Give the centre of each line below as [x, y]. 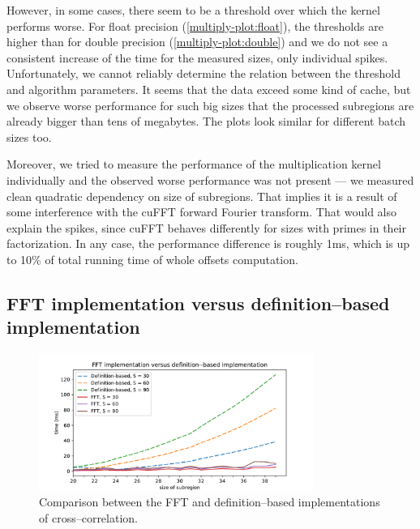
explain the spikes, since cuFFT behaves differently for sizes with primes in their [206, 227]
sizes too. [29, 137]
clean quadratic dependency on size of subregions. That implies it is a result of [202, 196]
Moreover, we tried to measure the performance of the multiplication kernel [194, 164]
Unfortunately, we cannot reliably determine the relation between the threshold [204, 73]
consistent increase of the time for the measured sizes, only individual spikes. [197, 57]
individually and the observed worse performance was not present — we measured [210, 179]
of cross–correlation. [88, 517]
